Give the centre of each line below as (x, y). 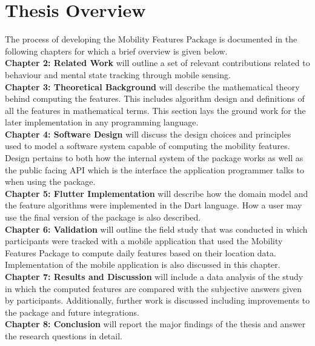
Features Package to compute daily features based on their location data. (141, 252)
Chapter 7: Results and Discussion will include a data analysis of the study (154, 276)
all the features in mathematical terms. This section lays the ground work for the (155, 110)
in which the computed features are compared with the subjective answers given (154, 288)
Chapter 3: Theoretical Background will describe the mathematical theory (152, 86)
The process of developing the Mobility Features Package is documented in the (151, 39)
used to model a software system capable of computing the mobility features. (148, 146)
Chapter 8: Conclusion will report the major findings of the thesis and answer (155, 324)
